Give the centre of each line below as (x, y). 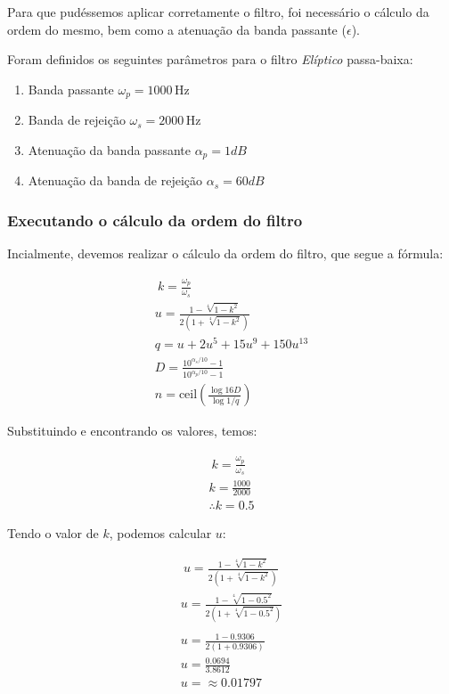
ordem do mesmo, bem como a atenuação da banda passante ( (177, 29)
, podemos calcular (160, 533)
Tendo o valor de (53, 533)
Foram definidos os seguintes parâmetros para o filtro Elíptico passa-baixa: (210, 59)
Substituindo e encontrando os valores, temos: (132, 431)
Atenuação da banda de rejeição (115, 180)
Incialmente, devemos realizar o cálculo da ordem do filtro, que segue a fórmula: (225, 253)
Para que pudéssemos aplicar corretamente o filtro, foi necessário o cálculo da (218, 12)
